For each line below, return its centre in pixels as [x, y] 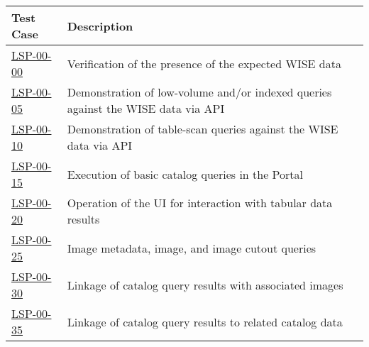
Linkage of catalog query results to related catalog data [205, 321]
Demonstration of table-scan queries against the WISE [203, 129]
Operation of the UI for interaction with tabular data [200, 203]
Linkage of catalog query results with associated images [205, 285]
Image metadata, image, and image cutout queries [192, 248]
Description [100, 26]
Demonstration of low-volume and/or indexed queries [199, 92]
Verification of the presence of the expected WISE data [204, 63]
